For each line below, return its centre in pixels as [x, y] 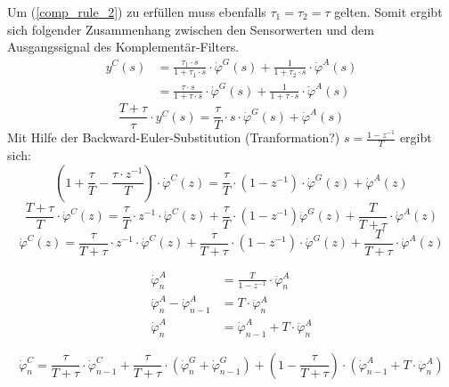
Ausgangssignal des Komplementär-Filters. [123, 47]
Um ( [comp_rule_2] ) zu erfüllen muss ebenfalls [137, 12]
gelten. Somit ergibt [388, 12]
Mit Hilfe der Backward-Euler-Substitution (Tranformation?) [174, 137]
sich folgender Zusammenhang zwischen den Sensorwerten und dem [191, 29]
